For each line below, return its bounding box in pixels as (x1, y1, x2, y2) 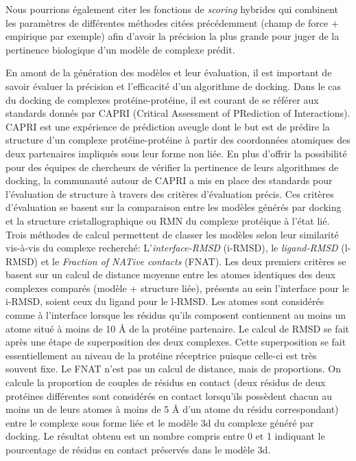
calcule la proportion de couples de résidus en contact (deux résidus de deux (5, 375, 326, 390)
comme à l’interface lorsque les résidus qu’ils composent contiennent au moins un (5, 308, 346, 322)
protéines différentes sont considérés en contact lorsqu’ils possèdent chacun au (5, 388, 333, 403)
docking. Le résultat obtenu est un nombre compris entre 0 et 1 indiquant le (5, 429, 325, 443)
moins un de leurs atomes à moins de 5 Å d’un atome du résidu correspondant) (5, 402, 339, 416)
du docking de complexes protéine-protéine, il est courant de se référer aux (5, 92, 319, 106)
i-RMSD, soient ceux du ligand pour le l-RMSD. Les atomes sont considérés (5, 294, 324, 308)
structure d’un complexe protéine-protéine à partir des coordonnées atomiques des (5, 133, 351, 147)
